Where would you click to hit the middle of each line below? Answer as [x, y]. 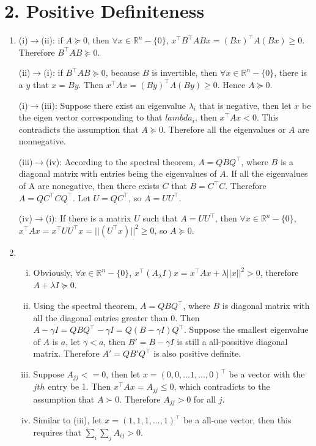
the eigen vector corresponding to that [90, 117]
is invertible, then [185, 72]
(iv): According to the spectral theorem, [121, 161]
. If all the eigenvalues [267, 173]
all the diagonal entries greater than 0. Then [116, 317]
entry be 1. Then [79, 386]
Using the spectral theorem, [85, 306]
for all [205, 399]
